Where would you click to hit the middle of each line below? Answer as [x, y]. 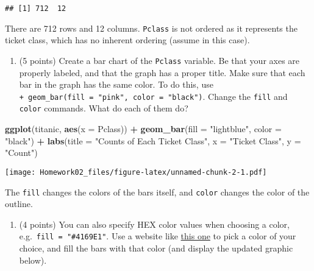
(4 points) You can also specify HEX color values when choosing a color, [154, 224]
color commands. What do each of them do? [104, 108]
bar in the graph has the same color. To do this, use [116, 84]
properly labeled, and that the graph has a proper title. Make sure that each [162, 72]
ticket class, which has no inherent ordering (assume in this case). [127, 40]
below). [33, 260]
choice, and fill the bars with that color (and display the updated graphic [156, 248]
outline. [19, 204]
